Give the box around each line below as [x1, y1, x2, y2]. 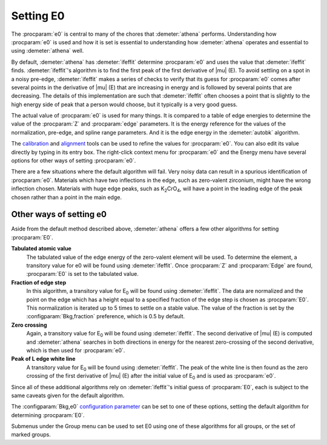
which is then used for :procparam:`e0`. [26, 346, 125, 354]
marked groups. [11, 431, 51, 438]
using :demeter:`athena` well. [11, 47, 84, 55]
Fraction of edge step [11, 279, 67, 286]
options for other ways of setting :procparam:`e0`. [11, 157, 136, 164]
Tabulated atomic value [11, 245, 72, 252]
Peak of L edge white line [11, 355, 76, 363]
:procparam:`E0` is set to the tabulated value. [26, 270, 139, 278]
